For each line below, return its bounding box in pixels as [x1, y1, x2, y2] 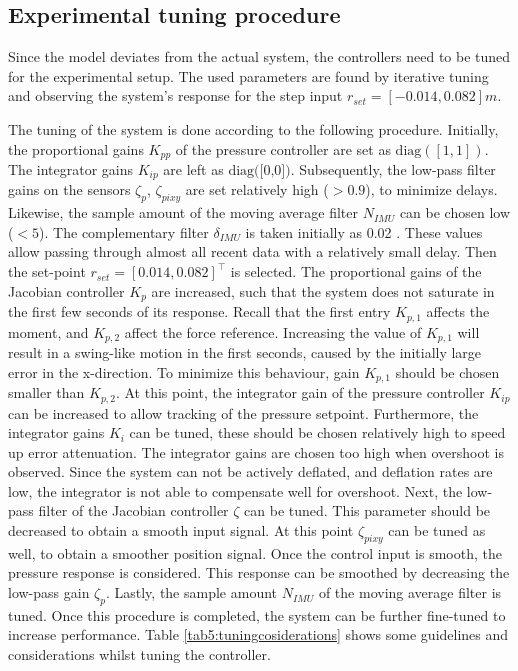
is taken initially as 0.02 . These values [245, 221, 483, 242]
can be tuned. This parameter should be [244, 500, 491, 521]
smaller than [8, 382, 85, 403]
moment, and [8, 321, 89, 342]
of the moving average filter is [318, 582, 502, 603]
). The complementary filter [39, 221, 209, 242]
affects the [426, 301, 490, 322]
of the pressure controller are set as [175, 138, 391, 159]
